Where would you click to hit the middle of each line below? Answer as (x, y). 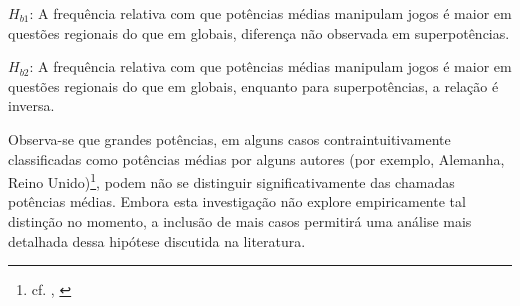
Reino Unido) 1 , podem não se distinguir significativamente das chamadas (231, 180)
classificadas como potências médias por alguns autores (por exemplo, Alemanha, (256, 158)
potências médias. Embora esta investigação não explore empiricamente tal (237, 201)
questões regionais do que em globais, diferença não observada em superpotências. (259, 32)
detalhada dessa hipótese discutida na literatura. (157, 240)
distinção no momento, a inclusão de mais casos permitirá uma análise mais (240, 221)
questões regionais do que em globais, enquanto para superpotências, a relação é (253, 85)
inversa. (31, 105)
